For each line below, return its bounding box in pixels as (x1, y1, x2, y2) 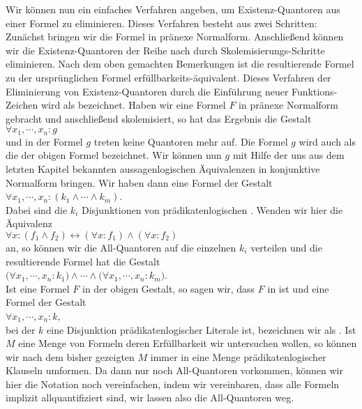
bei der (6, 322, 36, 337)
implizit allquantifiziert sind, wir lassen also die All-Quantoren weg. (6, 390, 294, 405)
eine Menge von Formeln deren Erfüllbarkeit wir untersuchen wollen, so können (18, 336, 357, 350)
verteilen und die (250, 240, 322, 254)
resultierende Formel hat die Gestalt (6, 254, 160, 268)
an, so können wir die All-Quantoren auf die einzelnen (6, 240, 236, 254)
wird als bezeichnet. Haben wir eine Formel (40, 98, 226, 112)
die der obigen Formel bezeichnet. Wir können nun (6, 148, 222, 162)
